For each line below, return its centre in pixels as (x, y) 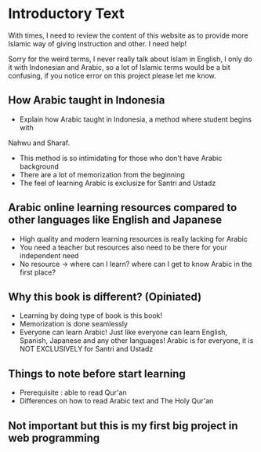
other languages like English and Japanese (115, 220)
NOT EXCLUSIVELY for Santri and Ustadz (86, 349)
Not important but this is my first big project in (123, 426)
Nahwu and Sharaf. (39, 143)
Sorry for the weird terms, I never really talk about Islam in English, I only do (130, 59)
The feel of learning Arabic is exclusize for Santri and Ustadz (118, 183)
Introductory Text (66, 14)
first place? (38, 272)
